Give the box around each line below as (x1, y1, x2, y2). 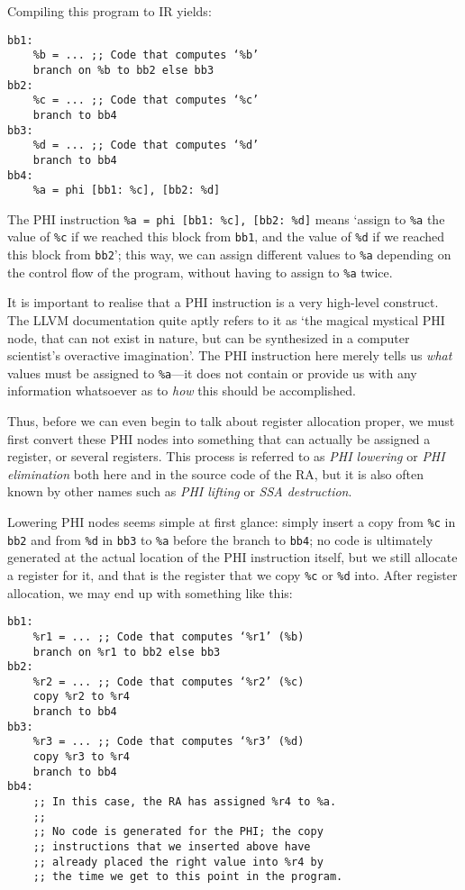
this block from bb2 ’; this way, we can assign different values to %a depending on (7, 245, 451, 264)
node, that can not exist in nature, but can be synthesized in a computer (7, 328, 410, 347)
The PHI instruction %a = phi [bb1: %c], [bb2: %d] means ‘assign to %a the (7, 209, 445, 228)
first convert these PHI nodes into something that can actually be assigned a (7, 429, 431, 448)
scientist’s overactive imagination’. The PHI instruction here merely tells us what (7, 346, 452, 365)
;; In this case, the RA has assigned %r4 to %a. (32, 795, 337, 809)
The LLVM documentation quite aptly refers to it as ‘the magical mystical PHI (7, 311, 445, 330)
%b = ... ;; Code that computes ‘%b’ (32, 49, 260, 62)
